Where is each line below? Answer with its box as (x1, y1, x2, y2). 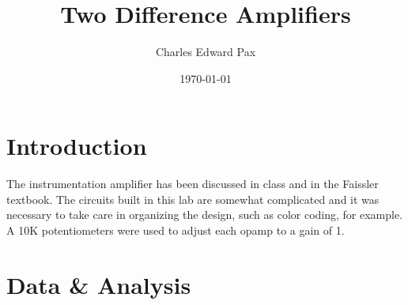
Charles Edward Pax (155, 43, 256, 60)
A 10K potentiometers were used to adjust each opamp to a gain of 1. (6, 222, 345, 239)
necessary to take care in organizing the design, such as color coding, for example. (6, 206, 403, 223)
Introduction (6, 130, 147, 162)
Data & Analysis (6, 268, 191, 300)
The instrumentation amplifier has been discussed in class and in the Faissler (6, 175, 379, 192)
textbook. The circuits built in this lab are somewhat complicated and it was (6, 190, 380, 207)
